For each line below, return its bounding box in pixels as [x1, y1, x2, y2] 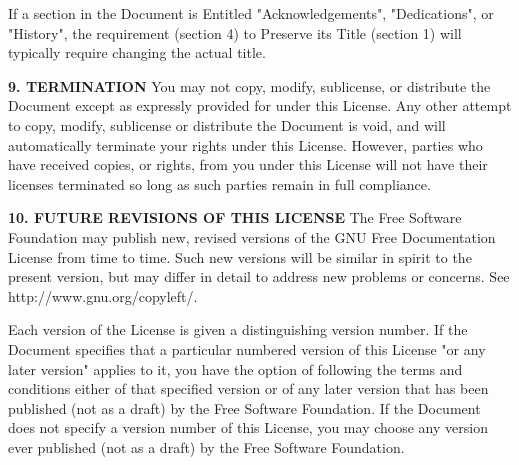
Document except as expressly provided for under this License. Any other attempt [8, 95, 512, 116]
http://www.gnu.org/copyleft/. [8, 285, 198, 306]
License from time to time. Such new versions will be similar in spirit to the [8, 246, 472, 267]
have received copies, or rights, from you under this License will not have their [8, 154, 488, 175]
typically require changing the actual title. [8, 42, 266, 63]
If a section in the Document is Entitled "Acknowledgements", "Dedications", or [8, 3, 494, 23]
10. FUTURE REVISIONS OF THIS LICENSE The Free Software [8, 207, 462, 228]
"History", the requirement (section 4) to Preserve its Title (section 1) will [8, 22, 462, 43]
